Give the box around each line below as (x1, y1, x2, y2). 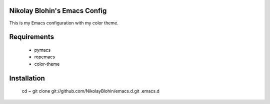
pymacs (34, 47, 51, 53)
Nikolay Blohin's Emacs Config (9, 6, 107, 15)
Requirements (9, 33, 54, 41)
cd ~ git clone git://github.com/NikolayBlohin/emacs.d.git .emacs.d (21, 88, 160, 94)
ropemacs (34, 54, 55, 60)
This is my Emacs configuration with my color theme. (9, 20, 118, 26)
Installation (9, 74, 45, 82)
